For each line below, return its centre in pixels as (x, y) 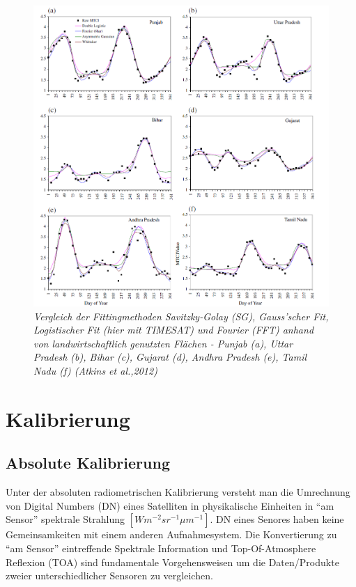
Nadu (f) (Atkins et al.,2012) (95, 370)
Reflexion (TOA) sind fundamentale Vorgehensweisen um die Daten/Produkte (172, 562)
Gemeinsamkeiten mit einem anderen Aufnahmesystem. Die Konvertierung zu (171, 534)
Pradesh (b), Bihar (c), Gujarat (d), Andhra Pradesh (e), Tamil (170, 357)
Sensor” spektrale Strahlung (65, 519)
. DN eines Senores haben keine (277, 519)
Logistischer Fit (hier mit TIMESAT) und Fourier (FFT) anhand (174, 330)
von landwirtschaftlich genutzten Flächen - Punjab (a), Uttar (163, 343)
